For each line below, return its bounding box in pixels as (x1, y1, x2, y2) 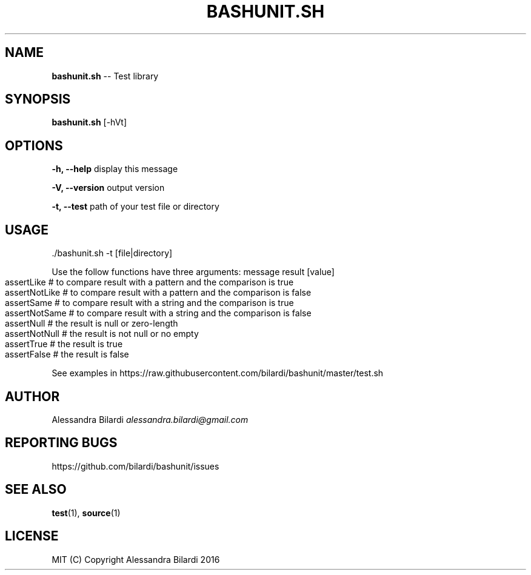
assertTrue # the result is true (5, 339, 123, 350)
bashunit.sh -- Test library (52, 70, 159, 81)
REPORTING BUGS (5, 435, 118, 451)
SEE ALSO (5, 482, 67, 497)
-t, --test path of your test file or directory (52, 201, 219, 212)
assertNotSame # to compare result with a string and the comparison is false (5, 308, 312, 319)
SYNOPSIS (5, 91, 71, 107)
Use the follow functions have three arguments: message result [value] (52, 267, 335, 278)
